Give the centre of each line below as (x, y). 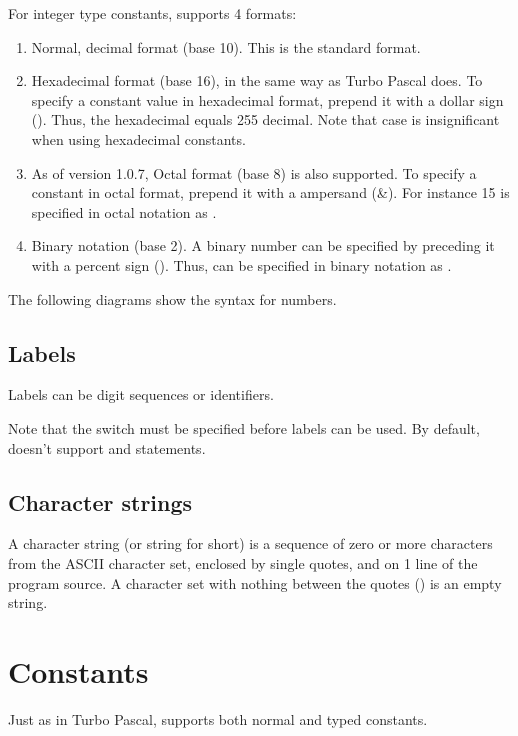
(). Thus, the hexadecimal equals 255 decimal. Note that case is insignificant (265, 119)
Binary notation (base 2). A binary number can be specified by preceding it (263, 245)
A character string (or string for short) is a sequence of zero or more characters (250, 543)
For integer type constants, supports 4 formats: (152, 13)
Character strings (100, 501)
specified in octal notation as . (124, 211)
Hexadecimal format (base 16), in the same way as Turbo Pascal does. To (257, 80)
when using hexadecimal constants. (138, 138)
